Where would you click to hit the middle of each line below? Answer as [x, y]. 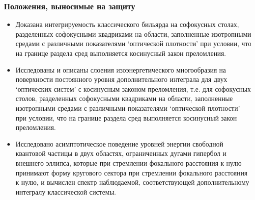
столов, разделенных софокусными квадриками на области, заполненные [124, 98]
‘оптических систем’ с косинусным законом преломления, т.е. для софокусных [133, 88]
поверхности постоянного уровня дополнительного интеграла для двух [121, 79]
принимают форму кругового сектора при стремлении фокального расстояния [131, 172]
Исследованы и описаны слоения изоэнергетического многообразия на [121, 69]
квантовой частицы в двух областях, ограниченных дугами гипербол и [121, 153]
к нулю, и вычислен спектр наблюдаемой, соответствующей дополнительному [132, 182]
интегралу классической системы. [66, 191]
